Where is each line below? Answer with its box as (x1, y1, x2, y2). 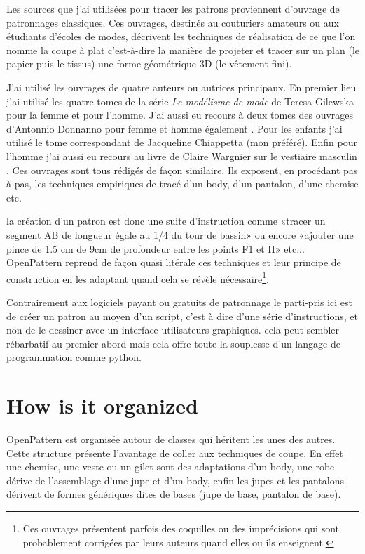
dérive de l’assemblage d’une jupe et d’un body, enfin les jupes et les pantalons (6, 473, 344, 487)
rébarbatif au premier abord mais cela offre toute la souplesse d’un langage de (6, 336, 340, 350)
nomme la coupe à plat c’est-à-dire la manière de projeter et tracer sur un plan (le (6, 42, 359, 57)
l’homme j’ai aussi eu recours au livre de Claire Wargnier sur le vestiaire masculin (6, 148, 357, 163)
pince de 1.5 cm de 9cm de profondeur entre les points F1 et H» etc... (6, 241, 305, 256)
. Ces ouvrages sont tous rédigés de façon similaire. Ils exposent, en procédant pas (6, 162, 358, 177)
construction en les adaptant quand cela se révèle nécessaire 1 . (6, 269, 269, 286)
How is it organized (6, 391, 198, 420)
